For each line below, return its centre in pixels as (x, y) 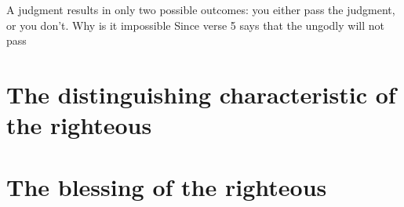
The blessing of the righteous (167, 186)
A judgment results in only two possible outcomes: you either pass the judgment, (201, 9)
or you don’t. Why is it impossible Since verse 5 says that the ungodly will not (195, 25)
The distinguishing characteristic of (201, 94)
